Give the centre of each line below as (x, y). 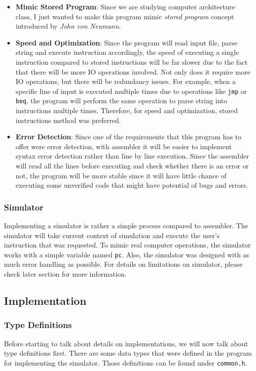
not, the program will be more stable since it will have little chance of (121, 175)
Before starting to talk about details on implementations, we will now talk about (126, 343)
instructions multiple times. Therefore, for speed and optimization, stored (127, 110)
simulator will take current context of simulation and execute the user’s (112, 235)
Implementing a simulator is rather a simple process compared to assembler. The (126, 226)
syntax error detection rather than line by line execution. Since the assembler (132, 156)
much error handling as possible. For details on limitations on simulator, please (123, 264)
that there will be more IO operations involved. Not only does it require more (133, 71)
